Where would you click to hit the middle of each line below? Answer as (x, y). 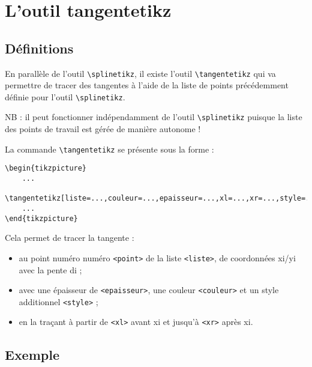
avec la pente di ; (50, 269)
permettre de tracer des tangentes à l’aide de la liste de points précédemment (147, 85)
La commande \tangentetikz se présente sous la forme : (109, 149)
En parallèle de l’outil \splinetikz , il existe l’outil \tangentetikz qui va (140, 73)
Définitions (39, 48)
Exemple (32, 354)
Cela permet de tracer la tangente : (70, 238)
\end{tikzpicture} (41, 218)
